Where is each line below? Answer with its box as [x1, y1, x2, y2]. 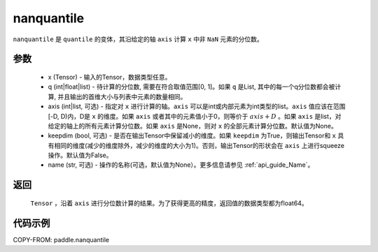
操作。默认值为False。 [48, 151, 113, 160]
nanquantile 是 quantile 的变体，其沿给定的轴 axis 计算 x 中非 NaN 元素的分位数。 [13, 35, 264, 43]
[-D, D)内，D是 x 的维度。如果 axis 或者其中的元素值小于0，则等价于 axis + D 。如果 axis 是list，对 [48, 112, 342, 120]
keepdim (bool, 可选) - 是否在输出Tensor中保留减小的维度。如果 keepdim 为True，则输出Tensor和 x [48, 131, 336, 140]
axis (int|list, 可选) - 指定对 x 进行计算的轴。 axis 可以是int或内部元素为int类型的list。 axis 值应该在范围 [48, 102, 346, 111]
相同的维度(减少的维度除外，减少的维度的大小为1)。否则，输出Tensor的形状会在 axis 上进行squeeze [53, 141, 344, 149]
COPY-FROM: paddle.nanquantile [13, 235, 110, 244]
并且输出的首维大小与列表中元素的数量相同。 [57, 92, 187, 101]
